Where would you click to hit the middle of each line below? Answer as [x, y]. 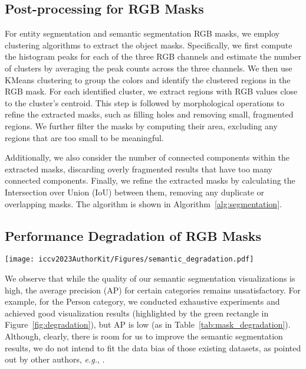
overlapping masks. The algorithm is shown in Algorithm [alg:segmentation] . [143, 203]
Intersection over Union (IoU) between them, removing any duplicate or [135, 192]
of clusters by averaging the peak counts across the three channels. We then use [149, 68]
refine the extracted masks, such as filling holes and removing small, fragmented [149, 114]
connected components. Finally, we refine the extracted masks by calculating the [150, 180]
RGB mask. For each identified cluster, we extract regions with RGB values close [151, 91]
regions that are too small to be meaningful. [84, 137]
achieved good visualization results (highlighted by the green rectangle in [137, 313]
